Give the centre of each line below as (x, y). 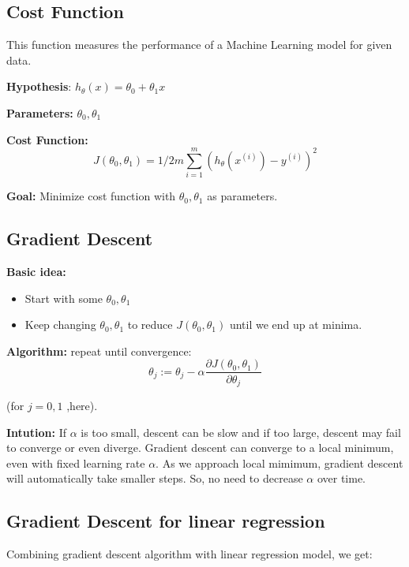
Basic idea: (36, 272)
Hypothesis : (39, 86)
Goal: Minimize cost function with (91, 196)
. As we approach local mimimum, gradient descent (280, 463)
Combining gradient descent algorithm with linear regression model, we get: (189, 554)
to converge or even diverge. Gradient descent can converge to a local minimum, (200, 448)
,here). (82, 405)
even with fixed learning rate (76, 463)
